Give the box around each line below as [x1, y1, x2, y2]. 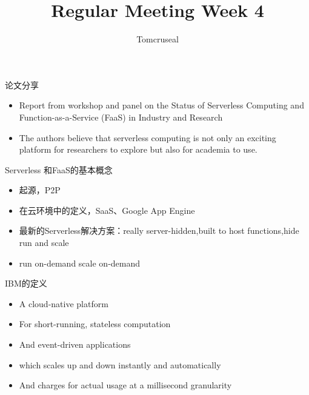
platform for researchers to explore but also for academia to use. [19, 143, 257, 156]
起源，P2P [19, 184, 61, 196]
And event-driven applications [19, 338, 131, 351]
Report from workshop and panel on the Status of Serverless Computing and [19, 99, 304, 111]
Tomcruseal [136, 33, 179, 45]
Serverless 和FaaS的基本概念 [5, 163, 113, 176]
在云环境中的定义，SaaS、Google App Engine [19, 204, 195, 216]
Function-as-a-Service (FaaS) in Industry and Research [19, 110, 223, 123]
